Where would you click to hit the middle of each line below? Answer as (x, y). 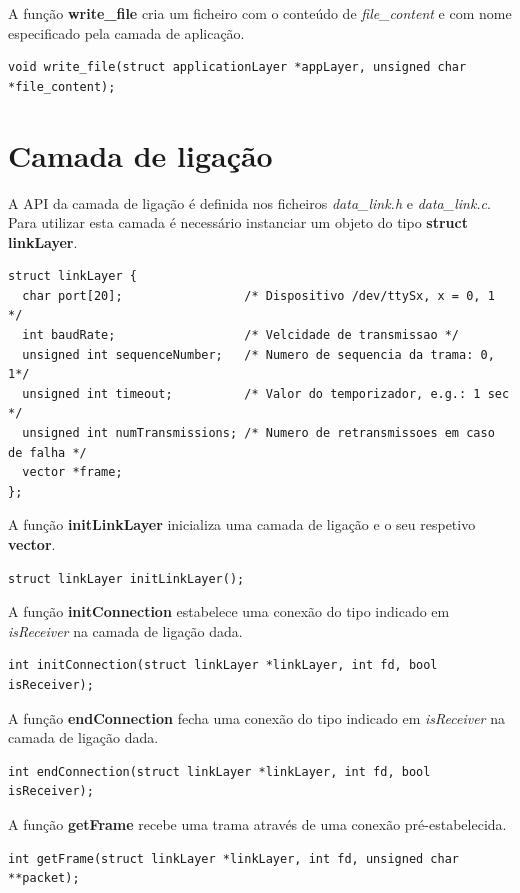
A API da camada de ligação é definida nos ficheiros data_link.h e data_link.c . (249, 202)
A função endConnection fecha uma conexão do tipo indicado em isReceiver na (256, 717)
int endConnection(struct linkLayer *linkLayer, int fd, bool (219, 771)
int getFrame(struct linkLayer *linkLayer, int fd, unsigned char (234, 858)
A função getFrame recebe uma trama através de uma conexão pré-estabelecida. (257, 823)
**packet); (44, 878)
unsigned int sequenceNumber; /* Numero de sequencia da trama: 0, (258, 354)
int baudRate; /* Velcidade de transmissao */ (241, 335)
